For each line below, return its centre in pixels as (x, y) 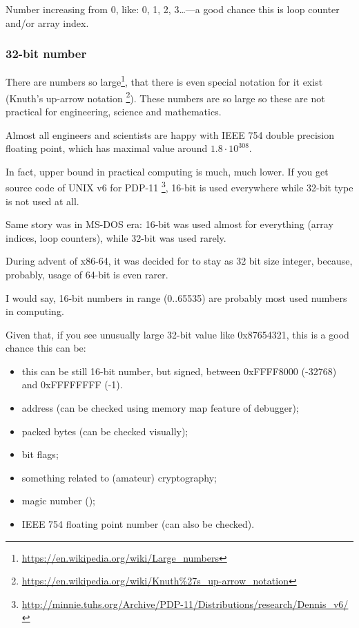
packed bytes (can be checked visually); (105, 431)
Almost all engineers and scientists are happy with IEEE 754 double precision (170, 134)
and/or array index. (47, 22)
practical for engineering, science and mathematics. (114, 111)
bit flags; (40, 454)
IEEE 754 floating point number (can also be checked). (138, 524)
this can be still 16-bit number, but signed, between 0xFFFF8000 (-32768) (179, 371)
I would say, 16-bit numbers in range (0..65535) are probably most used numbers (176, 297)
